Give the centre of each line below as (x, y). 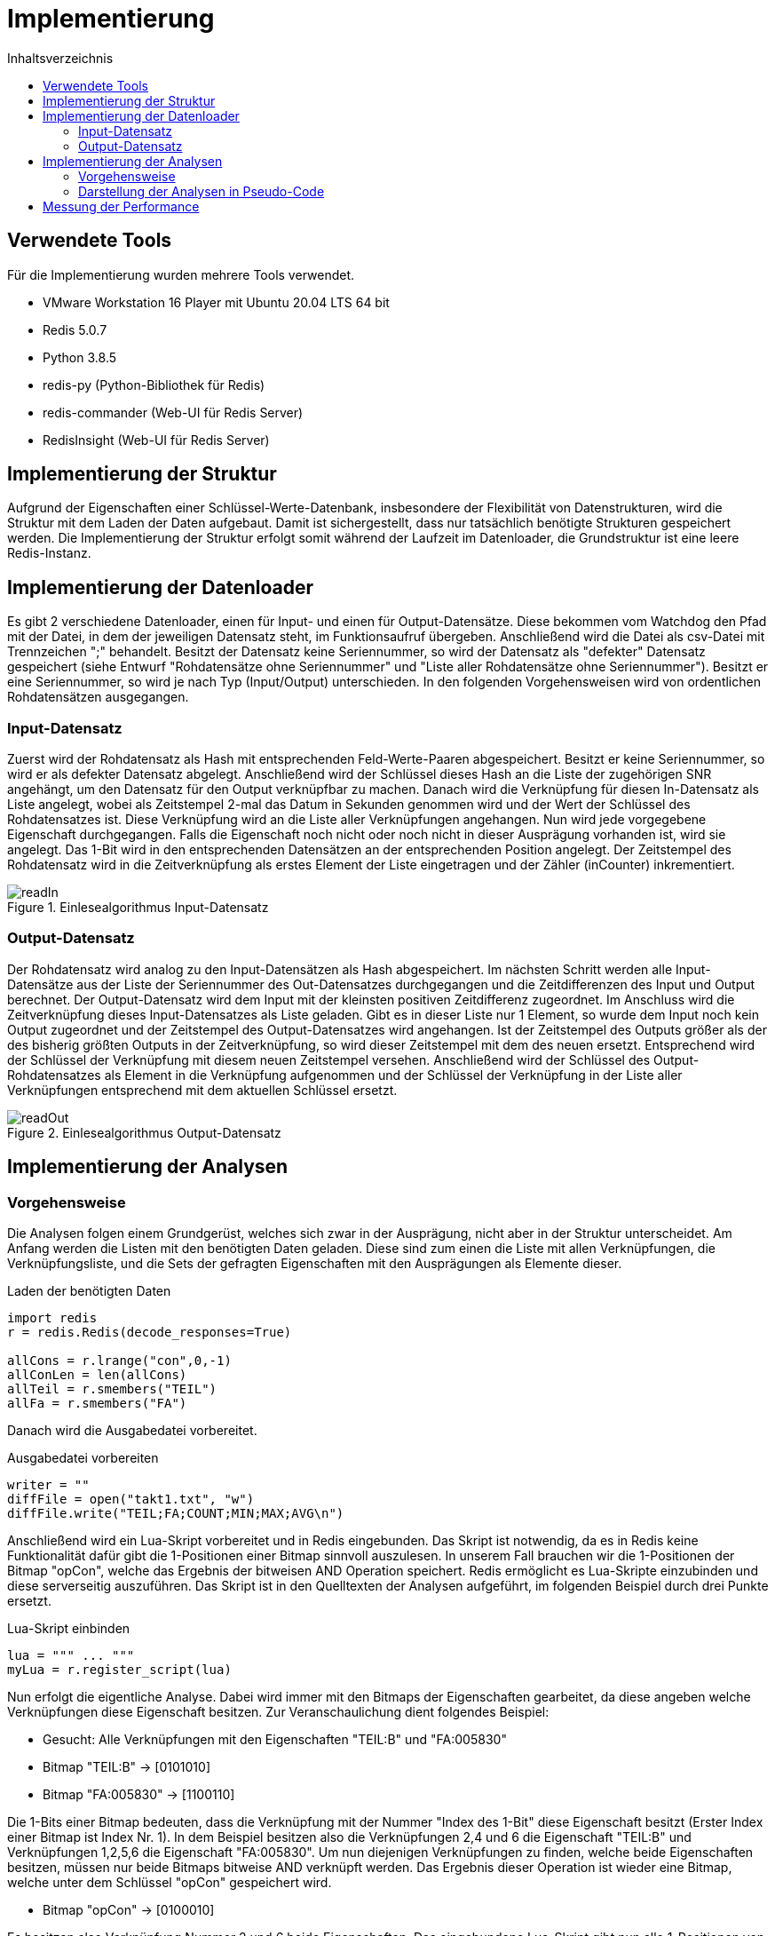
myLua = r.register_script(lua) (119, 1670)
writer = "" (48, 1485)
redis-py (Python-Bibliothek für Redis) (154, 385)
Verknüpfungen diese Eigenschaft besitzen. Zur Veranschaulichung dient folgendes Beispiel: (278, 1712)
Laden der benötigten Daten (89, 1291)
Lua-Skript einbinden (69, 1628)
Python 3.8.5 (80, 357)
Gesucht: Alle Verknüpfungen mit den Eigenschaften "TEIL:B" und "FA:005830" (275, 1739)
